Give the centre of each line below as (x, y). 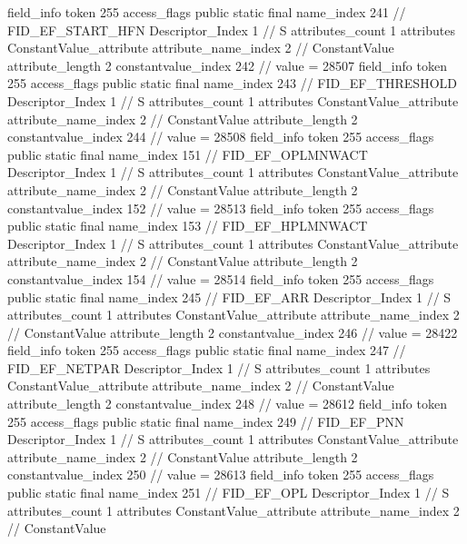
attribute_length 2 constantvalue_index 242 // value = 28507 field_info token (227, 65)
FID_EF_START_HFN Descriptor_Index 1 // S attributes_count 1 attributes (231, 30)
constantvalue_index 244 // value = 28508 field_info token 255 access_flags (221, 137)
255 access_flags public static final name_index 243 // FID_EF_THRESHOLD (232, 83)
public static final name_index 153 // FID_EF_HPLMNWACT (188, 226)
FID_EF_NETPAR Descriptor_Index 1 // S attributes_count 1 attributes (219, 367)
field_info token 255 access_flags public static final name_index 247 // (207, 350)
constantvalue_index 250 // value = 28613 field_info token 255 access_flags (221, 475)
